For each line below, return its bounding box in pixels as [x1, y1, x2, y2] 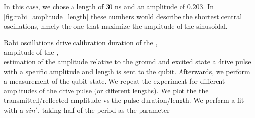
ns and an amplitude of [114, 1, 185, 11]
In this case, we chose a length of [4, 1, 104, 11]
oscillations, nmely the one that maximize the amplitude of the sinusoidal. [4, 21, 228, 31]
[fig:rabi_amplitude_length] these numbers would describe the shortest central [4, 11, 242, 21]
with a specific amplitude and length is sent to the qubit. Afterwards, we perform [4, 66, 250, 76]
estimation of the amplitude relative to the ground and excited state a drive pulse [4, 56, 251, 66]
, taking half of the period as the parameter [38, 104, 170, 115]
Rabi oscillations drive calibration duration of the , [4, 37, 158, 47]
